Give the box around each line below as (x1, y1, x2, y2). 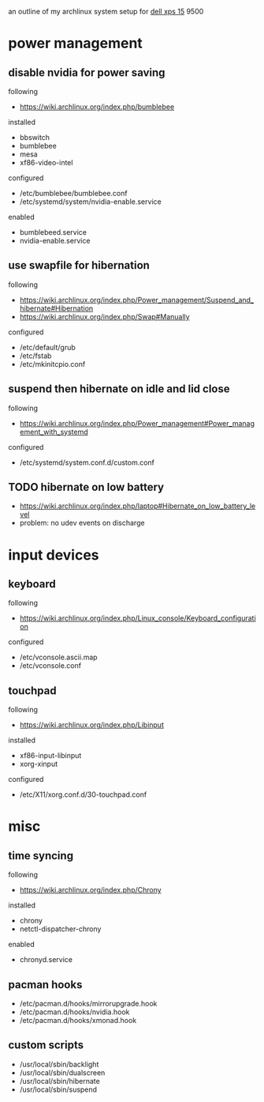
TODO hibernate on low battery (8, 481, 164, 494)
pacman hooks (8, 978, 83, 991)
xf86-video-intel (19, 158, 73, 167)
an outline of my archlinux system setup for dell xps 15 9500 (8, 7, 204, 16)
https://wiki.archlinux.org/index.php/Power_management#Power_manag (19, 418, 255, 428)
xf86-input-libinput (19, 751, 82, 760)
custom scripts (8, 1039, 84, 1052)
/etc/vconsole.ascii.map (19, 652, 98, 662)
